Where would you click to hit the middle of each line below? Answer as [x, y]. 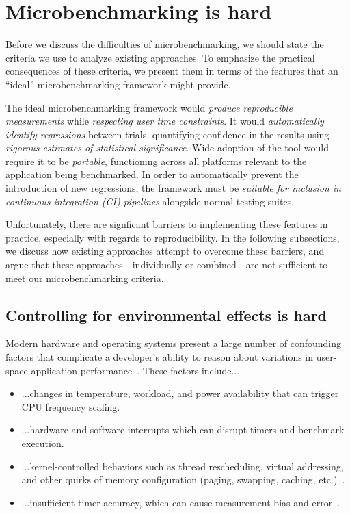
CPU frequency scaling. [71, 406]
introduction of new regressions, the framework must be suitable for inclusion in [173, 188]
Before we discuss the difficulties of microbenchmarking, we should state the [165, 44]
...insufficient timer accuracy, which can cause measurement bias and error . [181, 502]
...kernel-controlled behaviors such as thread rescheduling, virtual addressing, [183, 466]
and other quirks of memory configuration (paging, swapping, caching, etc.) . [183, 479]
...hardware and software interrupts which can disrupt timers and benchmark [183, 429]
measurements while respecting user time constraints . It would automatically [165, 121]
